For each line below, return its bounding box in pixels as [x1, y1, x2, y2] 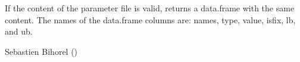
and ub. [5, 25, 33, 38]
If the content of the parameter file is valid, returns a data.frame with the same [5, 2, 295, 14]
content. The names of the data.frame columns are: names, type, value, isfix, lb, [5, 13, 296, 26]
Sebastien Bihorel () [5, 45, 78, 57]
